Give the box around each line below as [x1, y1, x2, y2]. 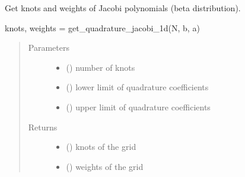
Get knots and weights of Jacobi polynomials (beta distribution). [5, 2, 241, 14]
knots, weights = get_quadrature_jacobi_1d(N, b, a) [5, 21, 200, 34]
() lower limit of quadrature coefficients [66, 81, 209, 93]
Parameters [28, 41, 69, 54]
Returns [28, 120, 58, 133]
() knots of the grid [66, 140, 136, 153]
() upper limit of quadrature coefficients [66, 100, 211, 113]
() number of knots [66, 61, 135, 73]
